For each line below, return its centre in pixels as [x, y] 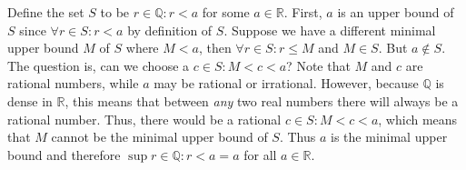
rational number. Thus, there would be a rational [144, 119]
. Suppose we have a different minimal [330, 30]
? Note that [318, 65]
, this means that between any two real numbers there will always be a [262, 100]
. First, [303, 12]
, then [215, 48]
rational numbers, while [73, 83]
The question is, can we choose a [99, 65]
